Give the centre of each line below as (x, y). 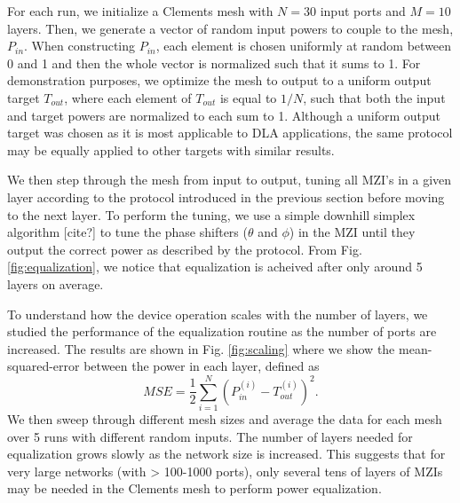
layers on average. (56, 283)
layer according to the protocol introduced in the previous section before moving (226, 196)
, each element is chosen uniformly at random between (304, 46)
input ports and (363, 11)
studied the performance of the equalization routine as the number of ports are (222, 331)
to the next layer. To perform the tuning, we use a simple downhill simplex (211, 214)
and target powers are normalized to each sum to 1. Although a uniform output (224, 115)
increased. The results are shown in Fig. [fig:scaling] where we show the (201, 348)
